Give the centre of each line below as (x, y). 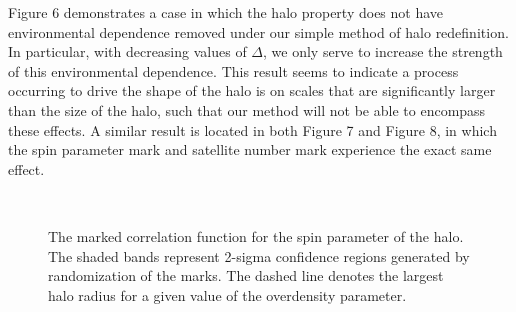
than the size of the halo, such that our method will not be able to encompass (247, 109)
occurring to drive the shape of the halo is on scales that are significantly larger (252, 90)
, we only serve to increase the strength (383, 51)
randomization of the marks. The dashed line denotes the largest (246, 275)
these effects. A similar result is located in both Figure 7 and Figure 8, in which (252, 129)
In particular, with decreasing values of (127, 51)
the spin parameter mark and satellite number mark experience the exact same (250, 149)
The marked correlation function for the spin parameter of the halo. (256, 235)
